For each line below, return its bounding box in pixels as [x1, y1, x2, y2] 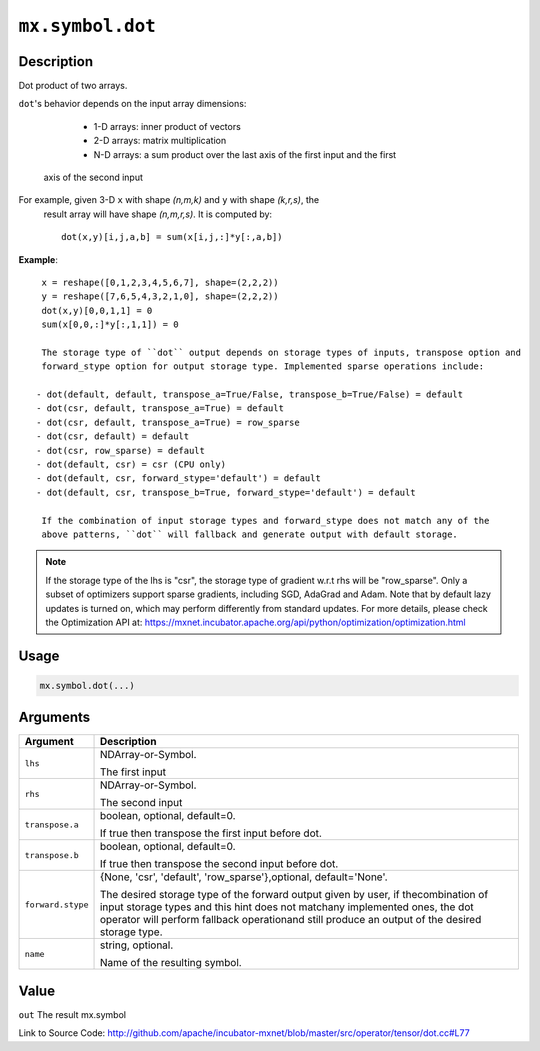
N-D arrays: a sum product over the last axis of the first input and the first [93, 148, 397, 160]
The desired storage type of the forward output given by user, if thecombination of [99, 888, 489, 902]
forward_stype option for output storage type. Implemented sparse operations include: [41, 361, 485, 372]
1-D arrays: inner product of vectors [93, 120, 242, 132]
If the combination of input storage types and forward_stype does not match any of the [41, 515, 490, 526]
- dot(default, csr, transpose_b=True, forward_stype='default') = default [36, 486, 416, 498]
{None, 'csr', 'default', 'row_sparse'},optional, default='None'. [99, 870, 389, 884]
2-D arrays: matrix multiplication [93, 135, 227, 147]
